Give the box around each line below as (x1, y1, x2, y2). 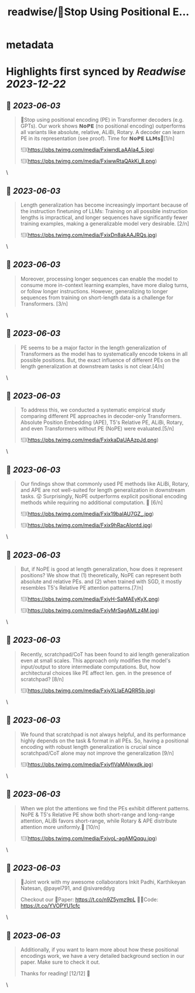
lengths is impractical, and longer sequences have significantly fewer (20, 214, 188, 221)
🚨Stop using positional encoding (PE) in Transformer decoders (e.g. (20, 117, 184, 124)
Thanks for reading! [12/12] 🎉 (20, 970, 91, 977)
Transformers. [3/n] (20, 300, 69, 307)
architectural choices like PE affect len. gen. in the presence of (20, 669, 172, 676)
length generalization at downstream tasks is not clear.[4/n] (20, 362, 165, 369)
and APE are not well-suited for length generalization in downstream (20, 487, 186, 494)
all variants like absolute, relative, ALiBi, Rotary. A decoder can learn (20, 129, 185, 136)
